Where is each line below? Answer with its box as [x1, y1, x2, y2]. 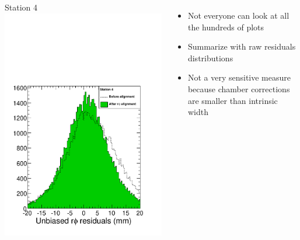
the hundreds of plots [187, 20, 264, 33]
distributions [187, 51, 233, 64]
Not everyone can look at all [187, 9, 289, 21]
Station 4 [5, 1, 38, 13]
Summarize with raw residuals [187, 40, 296, 53]
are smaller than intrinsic [187, 94, 278, 106]
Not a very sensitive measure [187, 71, 291, 84]
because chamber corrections [187, 82, 290, 95]
